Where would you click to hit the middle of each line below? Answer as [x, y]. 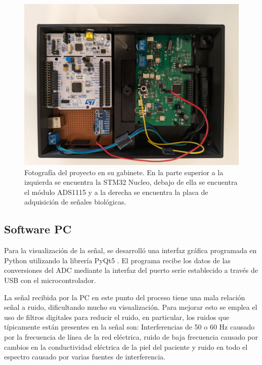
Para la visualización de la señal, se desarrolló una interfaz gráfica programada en [130, 250]
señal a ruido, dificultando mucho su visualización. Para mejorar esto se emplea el [131, 307]
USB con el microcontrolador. [50, 280]
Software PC [38, 229]
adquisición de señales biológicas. [75, 202]
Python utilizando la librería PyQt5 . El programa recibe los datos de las [117, 260]
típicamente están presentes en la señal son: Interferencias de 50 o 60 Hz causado [129, 327]
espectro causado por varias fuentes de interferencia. [85, 357]
